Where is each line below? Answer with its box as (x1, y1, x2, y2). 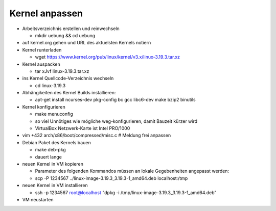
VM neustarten (22, 196, 54, 202)
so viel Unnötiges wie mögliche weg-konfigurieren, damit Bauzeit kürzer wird (35, 118, 198, 124)
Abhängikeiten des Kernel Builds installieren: (22, 90, 116, 96)
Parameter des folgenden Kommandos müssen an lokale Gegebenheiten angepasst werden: (35, 168, 229, 174)
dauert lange (35, 153, 62, 160)
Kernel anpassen (9, 8, 83, 19)
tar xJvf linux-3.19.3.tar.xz (35, 68, 89, 74)
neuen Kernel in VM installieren (22, 182, 88, 189)
